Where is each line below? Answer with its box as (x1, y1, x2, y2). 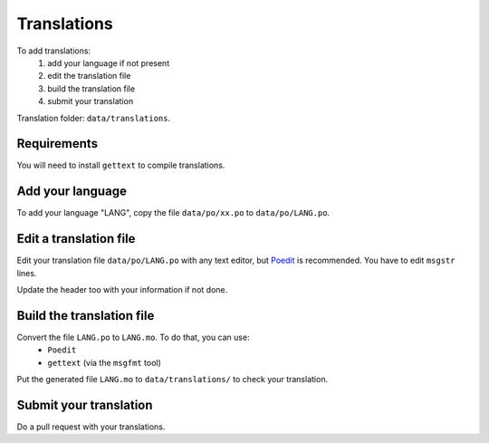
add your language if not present (47, 57, 170, 68)
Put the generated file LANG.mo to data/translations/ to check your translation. (16, 374, 329, 385)
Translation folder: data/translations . (16, 112, 171, 123)
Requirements (16, 136, 99, 151)
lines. (16, 267, 37, 278)
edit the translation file (47, 71, 131, 82)
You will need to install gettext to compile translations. (16, 159, 225, 171)
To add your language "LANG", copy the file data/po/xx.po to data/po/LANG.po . (16, 207, 331, 218)
